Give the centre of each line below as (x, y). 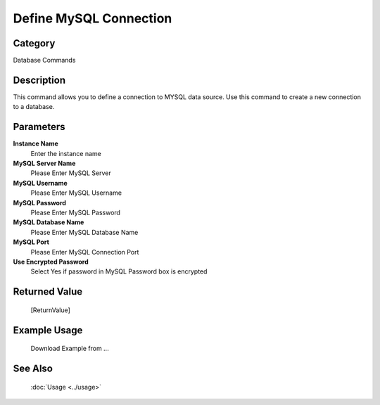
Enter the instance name (66, 153)
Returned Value (48, 292)
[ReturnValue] (50, 310)
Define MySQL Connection (93, 18)
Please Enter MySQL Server (71, 173)
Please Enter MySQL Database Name (84, 232)
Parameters (39, 127)
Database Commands (44, 60)
